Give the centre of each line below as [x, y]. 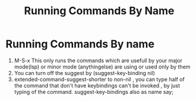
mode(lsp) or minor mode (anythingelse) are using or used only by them [102, 67]
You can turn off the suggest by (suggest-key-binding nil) [85, 73]
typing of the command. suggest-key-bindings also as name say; [94, 92]
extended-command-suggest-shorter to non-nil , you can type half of [99, 79]
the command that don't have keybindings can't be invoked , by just [97, 85]
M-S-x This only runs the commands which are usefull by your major [98, 60]
